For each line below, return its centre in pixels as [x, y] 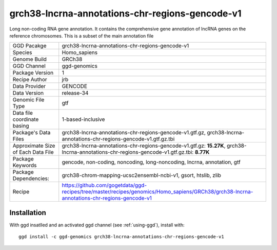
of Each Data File [33, 152]
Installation [28, 213]
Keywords [25, 166]
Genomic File [28, 100]
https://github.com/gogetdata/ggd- [104, 185]
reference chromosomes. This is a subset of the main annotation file [82, 35]
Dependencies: [31, 178]
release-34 [75, 93]
